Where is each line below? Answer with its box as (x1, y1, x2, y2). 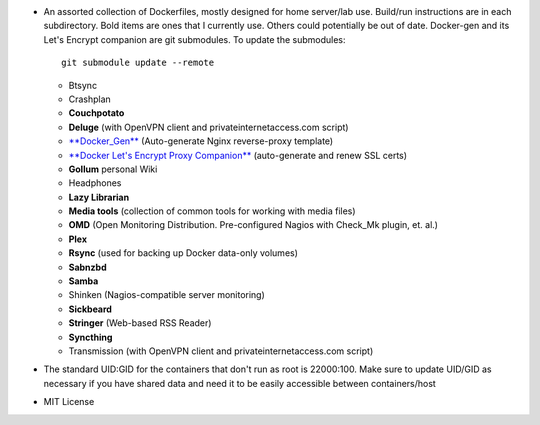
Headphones (68, 177, 122, 189)
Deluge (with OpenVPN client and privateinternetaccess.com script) (68, 121, 349, 133)
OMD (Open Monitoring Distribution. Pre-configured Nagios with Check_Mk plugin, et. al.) (68, 219, 439, 231)
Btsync (68, 79, 98, 91)
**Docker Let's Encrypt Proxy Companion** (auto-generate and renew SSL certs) (68, 149, 408, 161)
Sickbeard (68, 303, 112, 315)
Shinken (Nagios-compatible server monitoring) (68, 289, 265, 301)
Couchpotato (68, 107, 125, 119)
